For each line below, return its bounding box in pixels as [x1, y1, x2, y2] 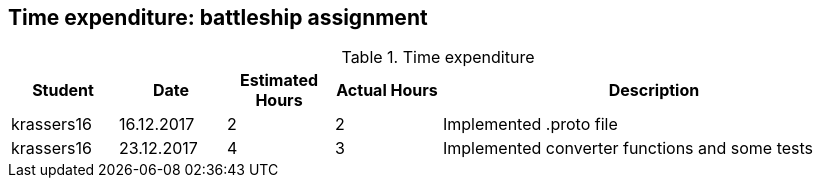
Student [32, 80, 94, 101]
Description [608, 80, 700, 101]
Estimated [239, 70, 319, 91]
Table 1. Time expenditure [341, 47, 535, 68]
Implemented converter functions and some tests [443, 138, 814, 159]
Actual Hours [336, 80, 438, 101]
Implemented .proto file [443, 114, 618, 135]
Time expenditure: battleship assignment [8, 5, 428, 30]
